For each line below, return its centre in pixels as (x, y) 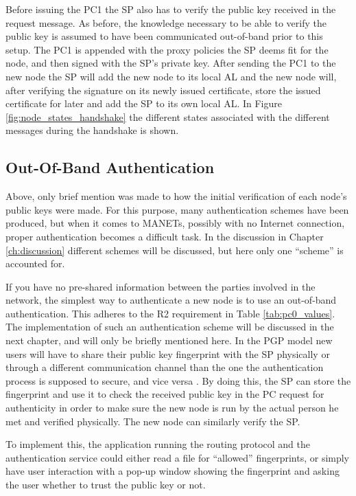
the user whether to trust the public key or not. (106, 485)
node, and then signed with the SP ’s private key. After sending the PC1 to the (171, 63)
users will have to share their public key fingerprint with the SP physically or (168, 353)
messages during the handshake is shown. (92, 130)
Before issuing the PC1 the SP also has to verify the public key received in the (171, 9)
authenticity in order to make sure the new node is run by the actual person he (172, 408)
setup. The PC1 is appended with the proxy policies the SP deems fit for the (167, 49)
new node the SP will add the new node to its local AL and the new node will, (171, 76)
